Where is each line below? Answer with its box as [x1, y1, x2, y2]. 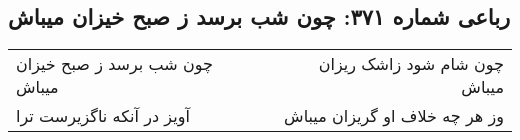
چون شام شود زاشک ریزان [318, 52, 504, 76]
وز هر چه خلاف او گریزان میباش [284, 104, 504, 128]
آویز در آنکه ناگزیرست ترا [16, 104, 190, 128]
